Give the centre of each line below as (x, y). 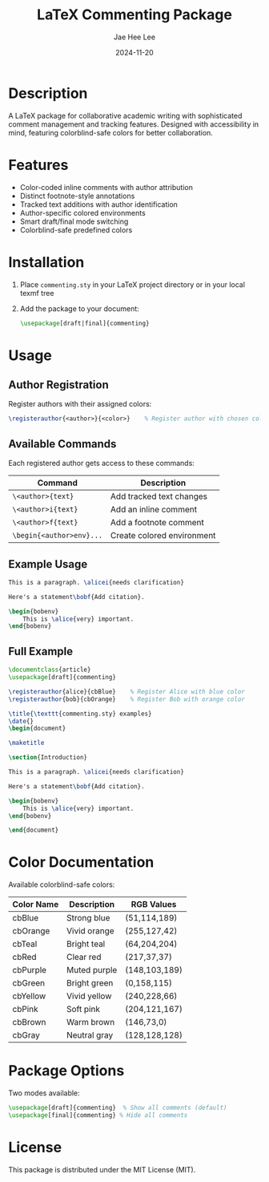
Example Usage (48, 564)
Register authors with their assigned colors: (80, 404)
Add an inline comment (154, 509)
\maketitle (26, 743)
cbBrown (29, 1022)
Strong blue (88, 918)
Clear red (84, 957)
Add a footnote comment (157, 523)
